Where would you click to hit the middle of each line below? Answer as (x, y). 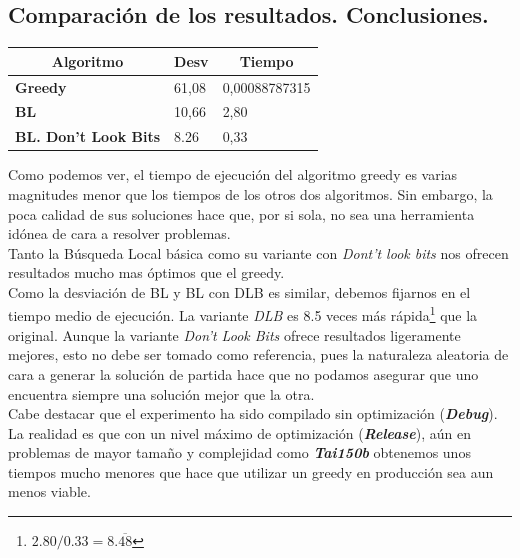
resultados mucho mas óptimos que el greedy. (146, 272)
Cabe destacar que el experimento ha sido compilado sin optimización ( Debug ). (253, 413)
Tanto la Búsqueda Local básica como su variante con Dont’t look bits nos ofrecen (258, 252)
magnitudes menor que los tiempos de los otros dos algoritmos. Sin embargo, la (250, 193)
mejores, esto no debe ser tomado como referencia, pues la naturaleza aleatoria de (258, 354)
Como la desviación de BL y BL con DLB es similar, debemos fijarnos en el (239, 291)
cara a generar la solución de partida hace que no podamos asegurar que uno (243, 373)
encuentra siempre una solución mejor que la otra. (161, 393)
